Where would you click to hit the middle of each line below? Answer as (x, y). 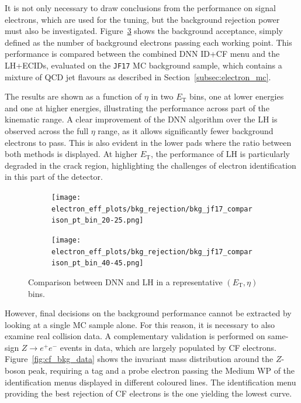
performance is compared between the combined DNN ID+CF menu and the (142, 54)
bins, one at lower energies (237, 96)
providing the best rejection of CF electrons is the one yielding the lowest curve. (148, 393)
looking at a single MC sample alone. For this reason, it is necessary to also (140, 324)
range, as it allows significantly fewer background (186, 131)
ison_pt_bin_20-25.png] (98, 221)
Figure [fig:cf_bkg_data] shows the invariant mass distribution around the (139, 359)
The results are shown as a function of (73, 96)
